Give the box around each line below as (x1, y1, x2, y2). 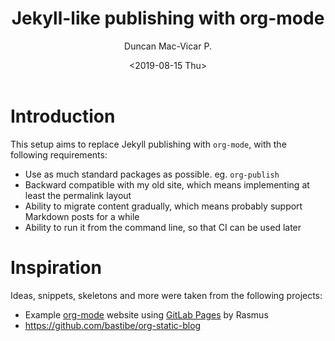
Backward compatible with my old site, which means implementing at (24, 178, 310, 191)
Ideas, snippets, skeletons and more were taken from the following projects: (10, 289, 323, 301)
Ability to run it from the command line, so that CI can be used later (24, 221, 302, 233)
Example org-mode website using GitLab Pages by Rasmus (24, 308, 269, 321)
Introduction (10, 105, 116, 127)
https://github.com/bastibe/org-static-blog (24, 319, 202, 331)
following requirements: (10, 148, 108, 161)
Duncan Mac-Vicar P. (124, 40, 212, 52)
